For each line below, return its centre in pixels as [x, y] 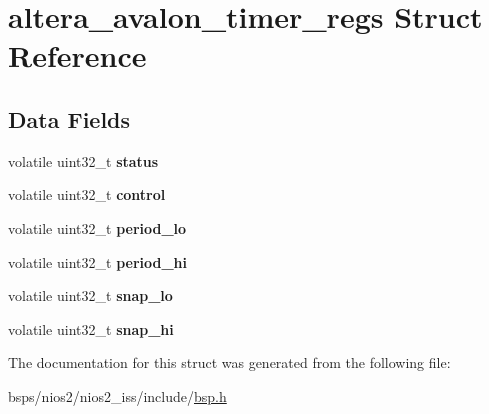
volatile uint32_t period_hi [98, 261]
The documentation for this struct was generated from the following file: [229, 362]
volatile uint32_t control [87, 194]
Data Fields [69, 118]
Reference [77, 55]
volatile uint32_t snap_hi [91, 328]
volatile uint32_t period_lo [97, 227]
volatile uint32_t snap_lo [90, 295]
